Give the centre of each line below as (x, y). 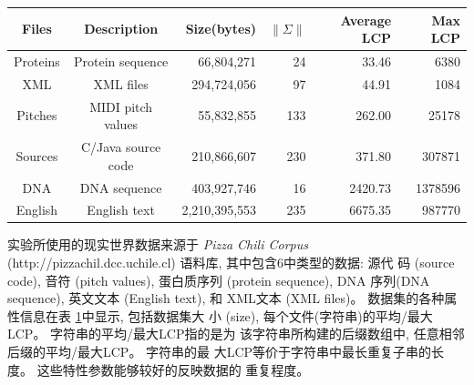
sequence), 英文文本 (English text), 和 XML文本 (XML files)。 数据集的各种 (226, 298)
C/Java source (121, 147)
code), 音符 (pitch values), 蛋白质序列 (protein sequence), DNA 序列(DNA (219, 280)
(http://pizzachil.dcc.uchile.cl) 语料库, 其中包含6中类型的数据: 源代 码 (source (231, 263)
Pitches (37, 115)
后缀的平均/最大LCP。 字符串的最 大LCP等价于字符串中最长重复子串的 (220, 351)
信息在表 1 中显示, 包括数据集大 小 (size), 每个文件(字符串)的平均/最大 (226, 315)
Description (121, 29)
